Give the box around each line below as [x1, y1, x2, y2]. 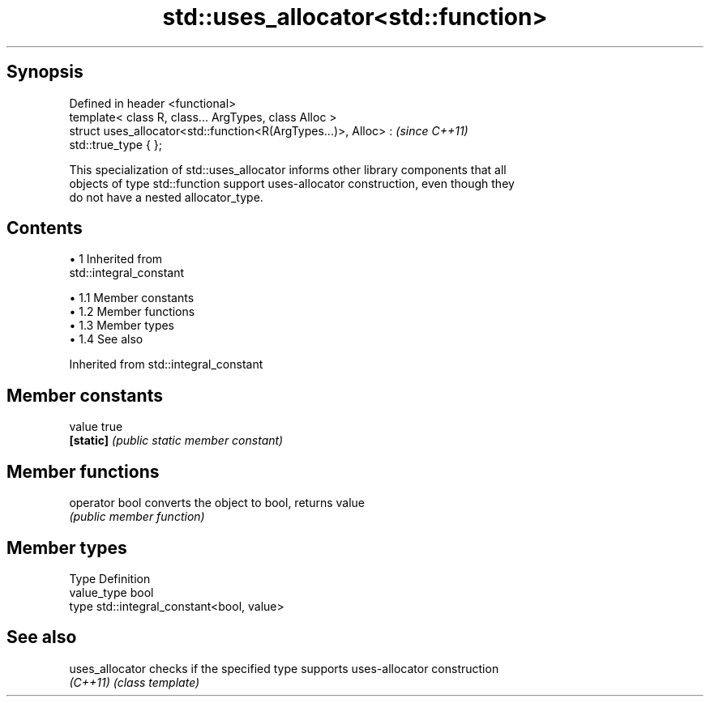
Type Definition [69, 571, 151, 586]
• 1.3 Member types [69, 318, 174, 333]
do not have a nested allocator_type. [69, 190, 263, 204]
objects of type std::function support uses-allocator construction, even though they [69, 176, 515, 190]
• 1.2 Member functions [69, 305, 195, 319]
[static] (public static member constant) [69, 433, 284, 448]
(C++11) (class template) [69, 675, 200, 689]
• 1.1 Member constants [69, 291, 195, 305]
